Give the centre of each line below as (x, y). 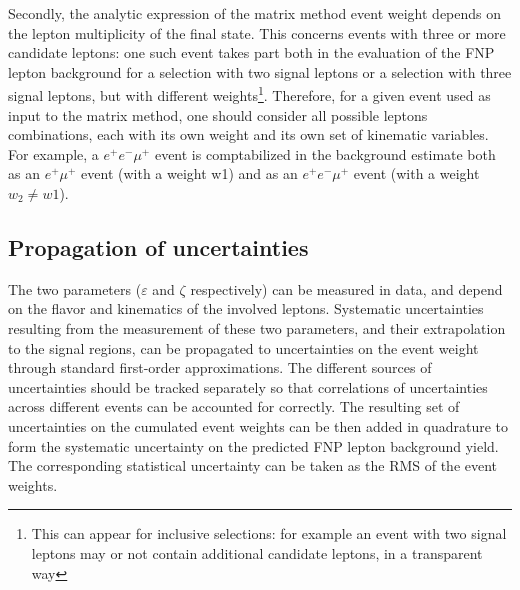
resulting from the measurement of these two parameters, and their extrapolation (257, 327)
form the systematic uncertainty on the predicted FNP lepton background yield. (253, 445)
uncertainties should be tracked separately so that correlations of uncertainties (248, 386)
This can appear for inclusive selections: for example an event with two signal (269, 533)
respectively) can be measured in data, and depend (346, 288)
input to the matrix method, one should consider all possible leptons (218, 114)
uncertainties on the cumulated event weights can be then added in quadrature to (258, 425)
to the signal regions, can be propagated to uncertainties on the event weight (243, 347)
